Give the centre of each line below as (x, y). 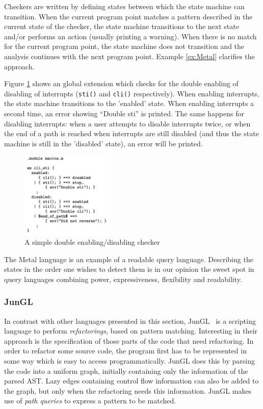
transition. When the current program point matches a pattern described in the (128, 16)
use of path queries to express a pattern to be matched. (90, 401)
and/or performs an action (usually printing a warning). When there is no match (130, 36)
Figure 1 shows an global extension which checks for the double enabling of (121, 83)
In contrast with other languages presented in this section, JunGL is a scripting (130, 321)
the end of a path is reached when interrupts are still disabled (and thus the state (131, 133)
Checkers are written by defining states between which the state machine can (124, 6)
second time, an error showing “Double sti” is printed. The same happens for (124, 113)
